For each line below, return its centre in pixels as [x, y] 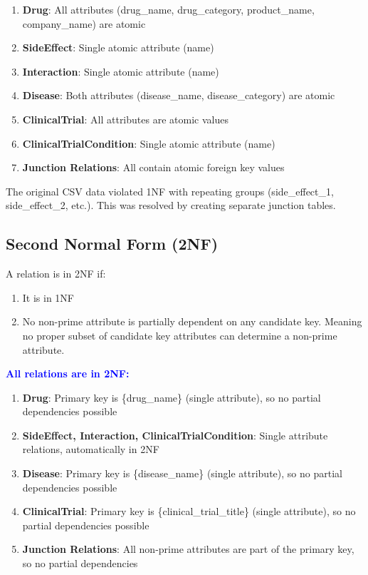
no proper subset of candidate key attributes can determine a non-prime [180, 335]
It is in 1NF [48, 297]
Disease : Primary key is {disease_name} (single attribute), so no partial [182, 473]
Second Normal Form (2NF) [112, 244]
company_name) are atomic [84, 23]
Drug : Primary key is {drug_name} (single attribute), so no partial [172, 397]
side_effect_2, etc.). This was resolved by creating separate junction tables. [171, 205]
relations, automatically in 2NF [91, 449]
